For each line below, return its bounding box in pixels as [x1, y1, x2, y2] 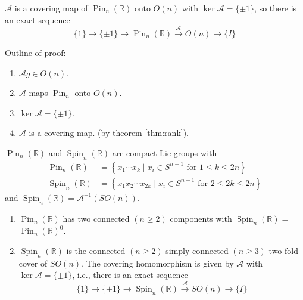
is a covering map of [14, 2, 88, 14]
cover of [18, 256, 48, 269]
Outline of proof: [5, 46, 66, 58]
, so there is [254, 2, 297, 14]
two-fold [268, 245, 298, 256]
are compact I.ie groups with [112, 146, 217, 159]
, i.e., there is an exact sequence [72, 268, 188, 281]
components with [170, 212, 232, 224]
